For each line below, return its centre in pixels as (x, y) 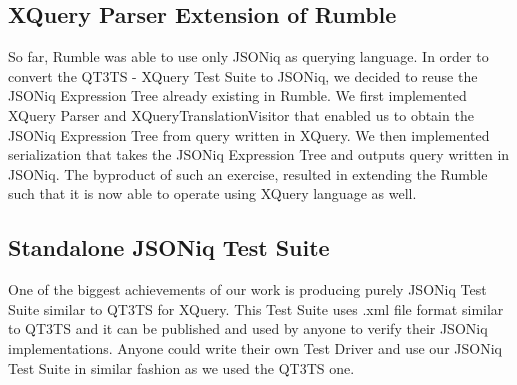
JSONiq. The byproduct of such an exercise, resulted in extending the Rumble (248, 173)
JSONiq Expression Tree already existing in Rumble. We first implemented (237, 95)
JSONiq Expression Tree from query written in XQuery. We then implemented (249, 134)
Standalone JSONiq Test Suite (169, 247)
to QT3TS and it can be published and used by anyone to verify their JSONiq (248, 328)
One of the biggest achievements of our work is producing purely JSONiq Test (247, 289)
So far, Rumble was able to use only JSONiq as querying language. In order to (248, 56)
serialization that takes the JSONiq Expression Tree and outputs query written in (259, 154)
